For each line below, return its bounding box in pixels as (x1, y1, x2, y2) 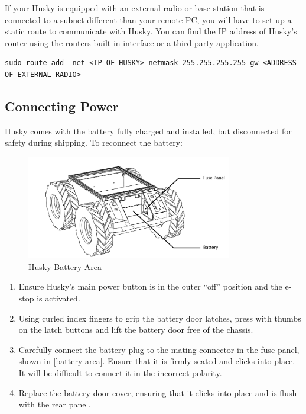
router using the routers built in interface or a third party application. (5, 36, 259, 49)
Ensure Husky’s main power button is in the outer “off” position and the (18, 280, 282, 293)
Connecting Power (5, 97, 119, 115)
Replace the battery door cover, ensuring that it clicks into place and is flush (18, 386, 297, 399)
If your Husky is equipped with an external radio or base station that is (5, 2, 265, 14)
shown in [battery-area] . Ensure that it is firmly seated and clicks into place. (18, 355, 295, 367)
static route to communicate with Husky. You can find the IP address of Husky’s (5, 25, 297, 37)
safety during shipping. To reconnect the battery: (5, 136, 183, 149)
